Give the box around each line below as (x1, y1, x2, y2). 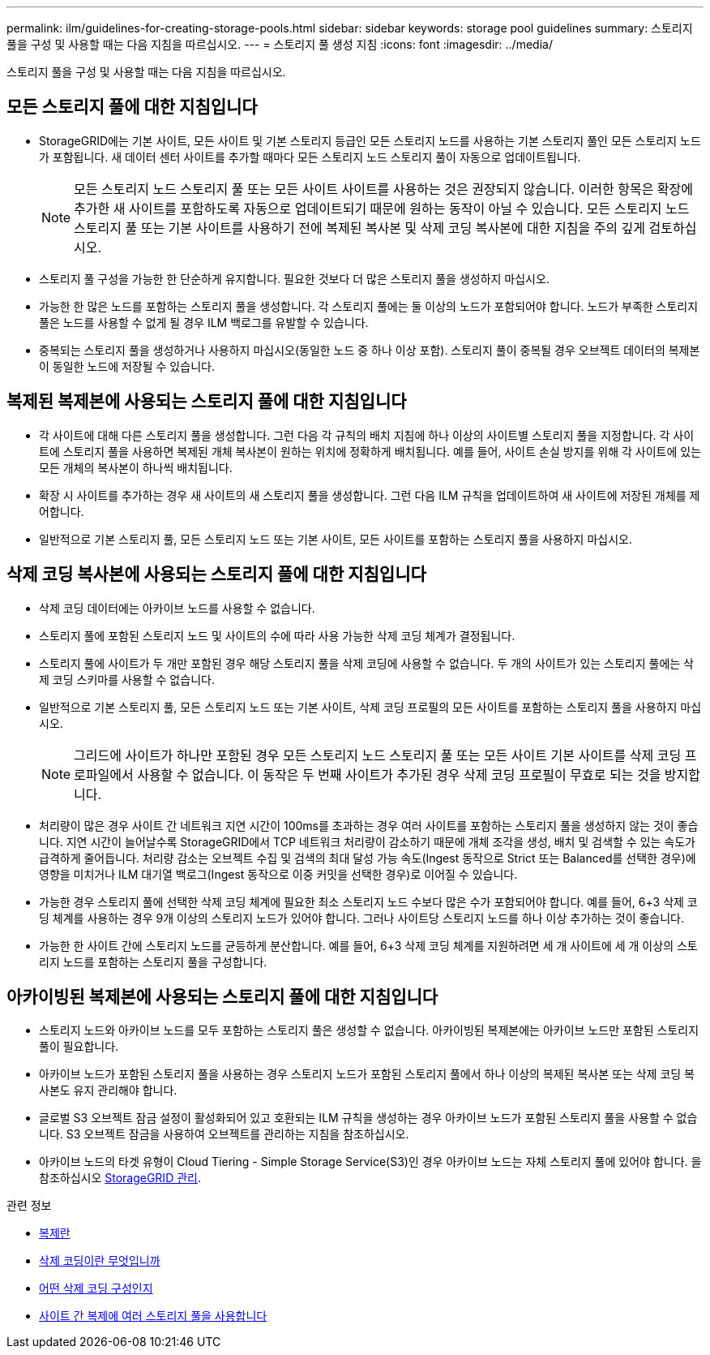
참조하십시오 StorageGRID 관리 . (39, 1171, 201, 1185)
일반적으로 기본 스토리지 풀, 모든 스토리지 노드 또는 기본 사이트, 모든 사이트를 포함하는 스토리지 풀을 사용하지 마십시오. (39, 531, 632, 546)
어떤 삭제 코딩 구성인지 (39, 1281, 153, 1296)
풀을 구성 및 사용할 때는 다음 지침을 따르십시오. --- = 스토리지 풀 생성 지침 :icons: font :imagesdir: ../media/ (6, 37, 553, 51)
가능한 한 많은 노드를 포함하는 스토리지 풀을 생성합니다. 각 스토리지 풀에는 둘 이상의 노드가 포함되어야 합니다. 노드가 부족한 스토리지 (39, 299, 699, 313)
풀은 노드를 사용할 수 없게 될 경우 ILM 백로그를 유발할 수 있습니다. (39, 315, 369, 329)
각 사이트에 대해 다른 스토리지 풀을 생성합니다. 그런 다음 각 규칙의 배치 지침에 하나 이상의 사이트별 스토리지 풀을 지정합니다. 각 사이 (39, 428, 695, 442)
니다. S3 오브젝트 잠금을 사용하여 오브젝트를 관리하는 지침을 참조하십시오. (39, 1127, 409, 1142)
